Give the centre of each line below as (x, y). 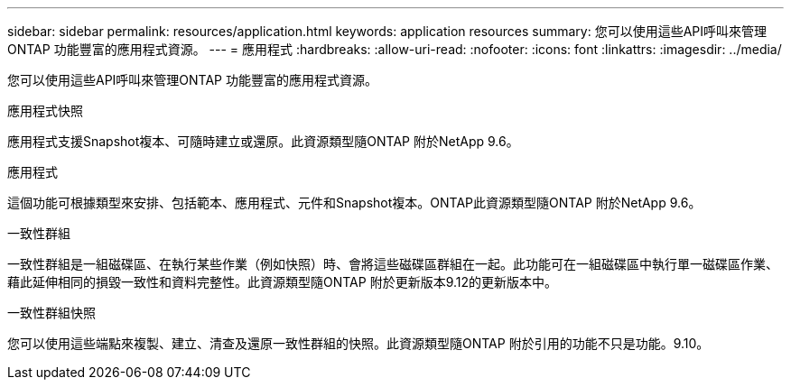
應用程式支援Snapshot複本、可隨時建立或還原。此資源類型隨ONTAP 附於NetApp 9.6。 (263, 141)
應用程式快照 (45, 111)
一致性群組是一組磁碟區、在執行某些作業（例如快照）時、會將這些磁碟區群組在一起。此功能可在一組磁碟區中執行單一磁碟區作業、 (393, 264)
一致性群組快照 (51, 313)
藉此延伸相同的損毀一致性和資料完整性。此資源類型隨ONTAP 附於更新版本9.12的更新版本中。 (283, 282)
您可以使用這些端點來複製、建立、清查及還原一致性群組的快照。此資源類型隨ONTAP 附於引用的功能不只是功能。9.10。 (358, 343)
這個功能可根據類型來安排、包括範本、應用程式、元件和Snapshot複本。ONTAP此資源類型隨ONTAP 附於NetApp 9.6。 (354, 203)
